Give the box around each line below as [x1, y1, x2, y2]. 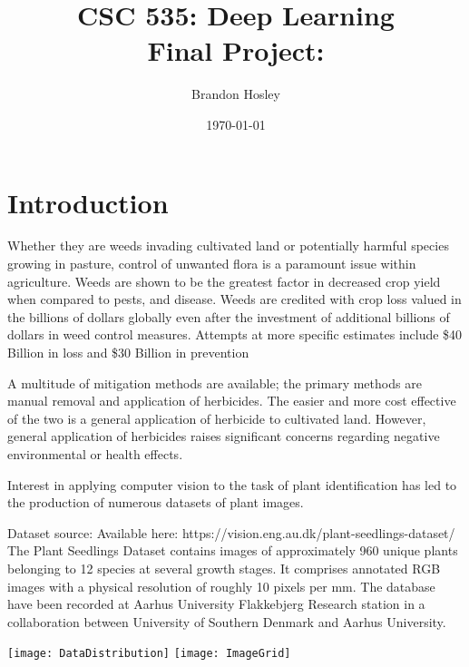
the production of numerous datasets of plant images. [7, 493, 304, 512]
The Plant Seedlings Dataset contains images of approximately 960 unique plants [7, 541, 458, 560]
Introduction [7, 183, 169, 221]
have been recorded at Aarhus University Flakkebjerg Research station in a [7, 594, 425, 613]
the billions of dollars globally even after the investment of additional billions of [7, 307, 450, 326]
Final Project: [147, 32, 325, 69]
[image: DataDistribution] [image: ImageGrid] [7, 647, 291, 661]
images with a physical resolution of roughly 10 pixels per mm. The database [7, 576, 435, 595]
